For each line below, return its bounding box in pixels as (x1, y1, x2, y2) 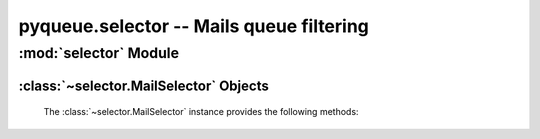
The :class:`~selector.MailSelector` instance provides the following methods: (43, 106, 359, 118)
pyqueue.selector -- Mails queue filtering (18, 15, 370, 37)
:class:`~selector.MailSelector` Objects (18, 77, 269, 94)
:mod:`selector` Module (18, 44, 180, 62)
